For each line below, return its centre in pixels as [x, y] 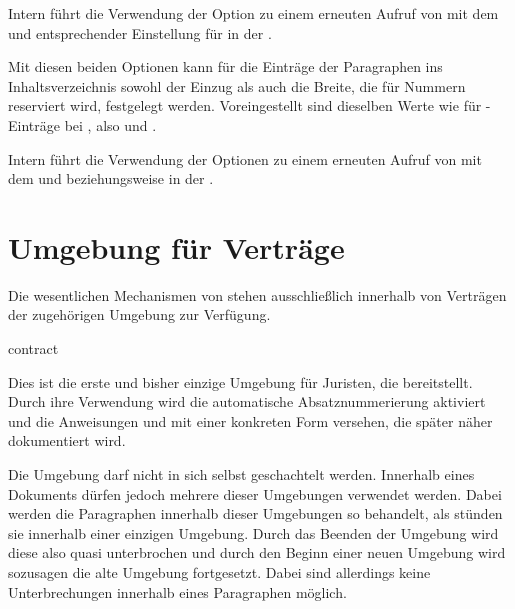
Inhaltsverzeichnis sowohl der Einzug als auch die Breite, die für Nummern [237, 85]
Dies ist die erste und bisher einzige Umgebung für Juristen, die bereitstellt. [240, 381]
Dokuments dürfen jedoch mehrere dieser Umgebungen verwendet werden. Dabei [255, 493]
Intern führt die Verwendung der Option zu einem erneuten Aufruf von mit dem [253, 13]
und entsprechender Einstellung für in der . [140, 32]
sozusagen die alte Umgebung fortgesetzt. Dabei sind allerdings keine [219, 572]
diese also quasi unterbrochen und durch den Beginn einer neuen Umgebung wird [257, 552]
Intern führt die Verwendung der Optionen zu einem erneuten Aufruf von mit [245, 158]
